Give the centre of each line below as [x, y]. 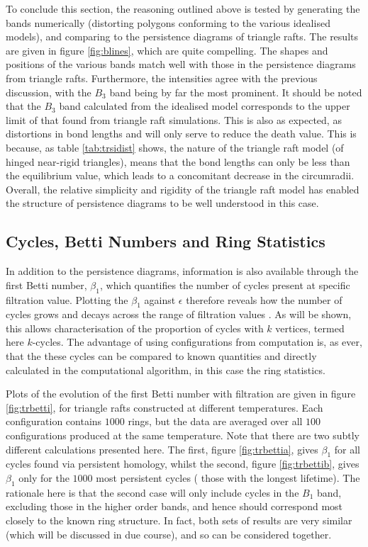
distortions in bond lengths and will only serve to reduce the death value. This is [181, 134]
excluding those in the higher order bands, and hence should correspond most [174, 506]
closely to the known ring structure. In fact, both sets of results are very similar [179, 520]
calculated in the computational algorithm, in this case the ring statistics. [166, 370]
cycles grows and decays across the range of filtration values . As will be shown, [179, 314]
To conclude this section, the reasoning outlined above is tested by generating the [183, 9]
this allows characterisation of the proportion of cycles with [135, 328]
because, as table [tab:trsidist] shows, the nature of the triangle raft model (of [175, 147]
